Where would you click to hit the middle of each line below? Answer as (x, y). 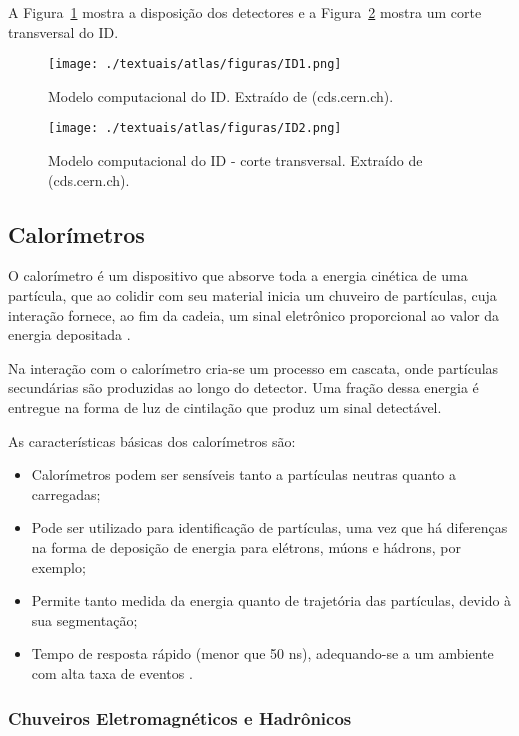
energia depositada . (69, 334)
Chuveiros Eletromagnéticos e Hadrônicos (180, 717)
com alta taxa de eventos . (112, 672)
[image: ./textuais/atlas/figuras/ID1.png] (195, 64)
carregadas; (66, 493)
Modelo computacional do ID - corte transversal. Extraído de (235, 160)
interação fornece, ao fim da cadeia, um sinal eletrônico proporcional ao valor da (254, 314)
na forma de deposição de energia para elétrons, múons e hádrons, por (246, 547)
